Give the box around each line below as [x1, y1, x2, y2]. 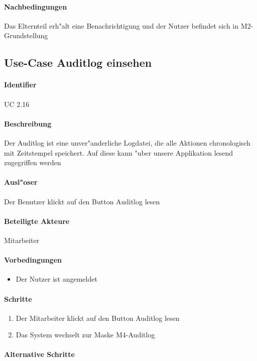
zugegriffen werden [4, 157, 61, 168]
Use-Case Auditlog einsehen [4, 55, 152, 70]
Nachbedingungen [4, 1, 67, 12]
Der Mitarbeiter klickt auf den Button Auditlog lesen [16, 312, 180, 323]
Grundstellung [4, 30, 48, 41]
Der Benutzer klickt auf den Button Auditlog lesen [4, 196, 160, 206]
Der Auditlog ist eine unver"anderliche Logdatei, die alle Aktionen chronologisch [4, 137, 250, 148]
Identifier [4, 79, 37, 90]
